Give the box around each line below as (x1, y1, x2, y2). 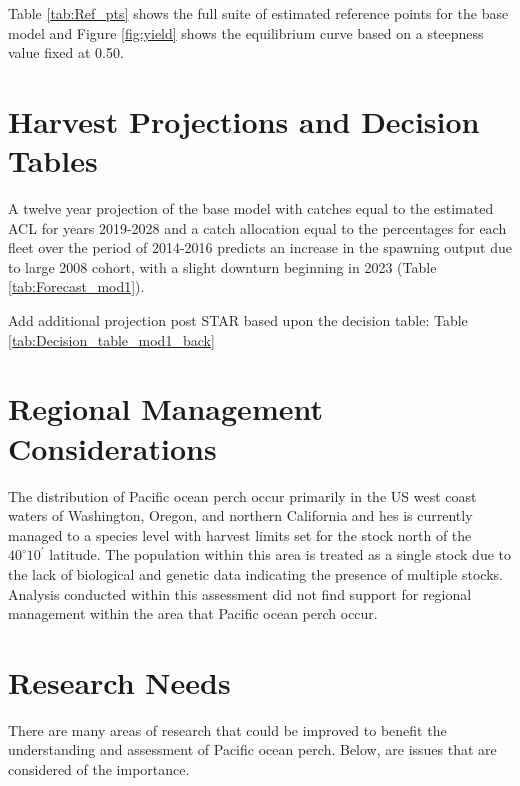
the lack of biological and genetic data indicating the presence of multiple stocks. (8, 563, 503, 584)
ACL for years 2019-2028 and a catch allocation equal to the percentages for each (8, 217, 507, 238)
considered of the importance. (8, 759, 190, 780)
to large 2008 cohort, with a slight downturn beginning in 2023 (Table (8, 256, 437, 277)
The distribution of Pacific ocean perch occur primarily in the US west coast (8, 485, 477, 506)
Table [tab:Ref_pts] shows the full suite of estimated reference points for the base (8, 3, 509, 23)
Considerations (8, 427, 217, 468)
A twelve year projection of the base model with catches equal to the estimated (8, 198, 494, 219)
